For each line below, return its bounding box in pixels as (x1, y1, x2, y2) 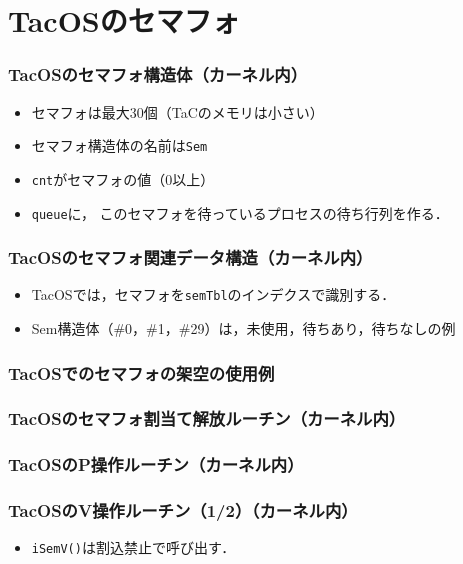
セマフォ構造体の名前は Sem (31, 135, 208, 156)
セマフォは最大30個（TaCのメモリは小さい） (31, 101, 324, 122)
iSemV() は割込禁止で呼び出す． (31, 537, 236, 558)
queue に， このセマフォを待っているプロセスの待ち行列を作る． (31, 202, 449, 223)
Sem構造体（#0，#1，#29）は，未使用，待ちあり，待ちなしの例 (31, 318, 456, 339)
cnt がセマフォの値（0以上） (31, 168, 215, 189)
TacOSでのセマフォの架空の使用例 (8, 360, 275, 385)
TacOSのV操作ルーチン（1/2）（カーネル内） (8, 498, 358, 523)
